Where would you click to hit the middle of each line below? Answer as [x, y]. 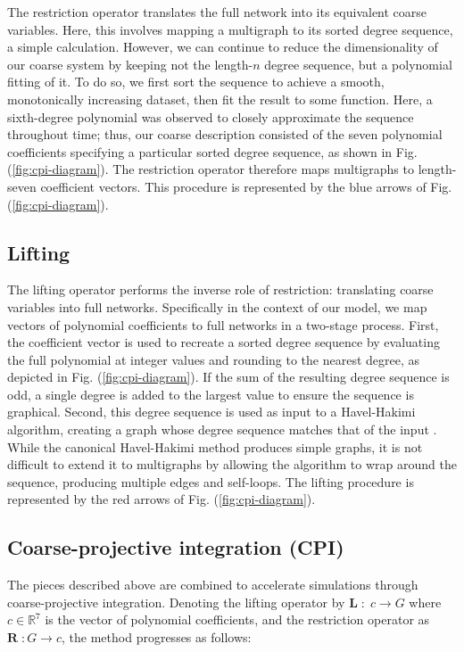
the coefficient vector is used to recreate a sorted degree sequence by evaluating [224, 342]
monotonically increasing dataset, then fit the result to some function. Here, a [220, 99]
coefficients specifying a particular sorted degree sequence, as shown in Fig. [212, 151]
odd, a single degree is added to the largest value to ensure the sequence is [211, 394]
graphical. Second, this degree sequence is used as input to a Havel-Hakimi [211, 412]
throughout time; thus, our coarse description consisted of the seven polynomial [225, 134]
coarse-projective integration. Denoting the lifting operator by [176, 602]
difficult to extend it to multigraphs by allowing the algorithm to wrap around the [232, 464]
